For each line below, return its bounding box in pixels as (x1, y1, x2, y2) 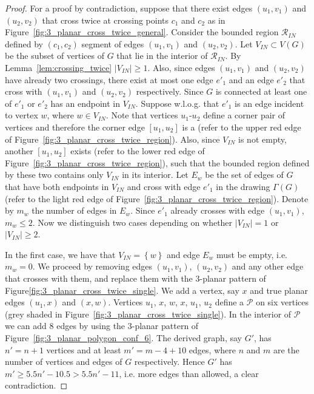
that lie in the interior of (116, 49, 208, 62)
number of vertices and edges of (5, 355, 122, 368)
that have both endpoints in (5, 180, 109, 192)
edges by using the (56, 319, 125, 332)
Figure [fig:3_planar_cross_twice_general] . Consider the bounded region (5, 25, 279, 38)
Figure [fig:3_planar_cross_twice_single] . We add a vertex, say (5, 284, 239, 296)
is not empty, (238, 132, 287, 145)
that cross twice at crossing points (42, 13, 169, 26)
